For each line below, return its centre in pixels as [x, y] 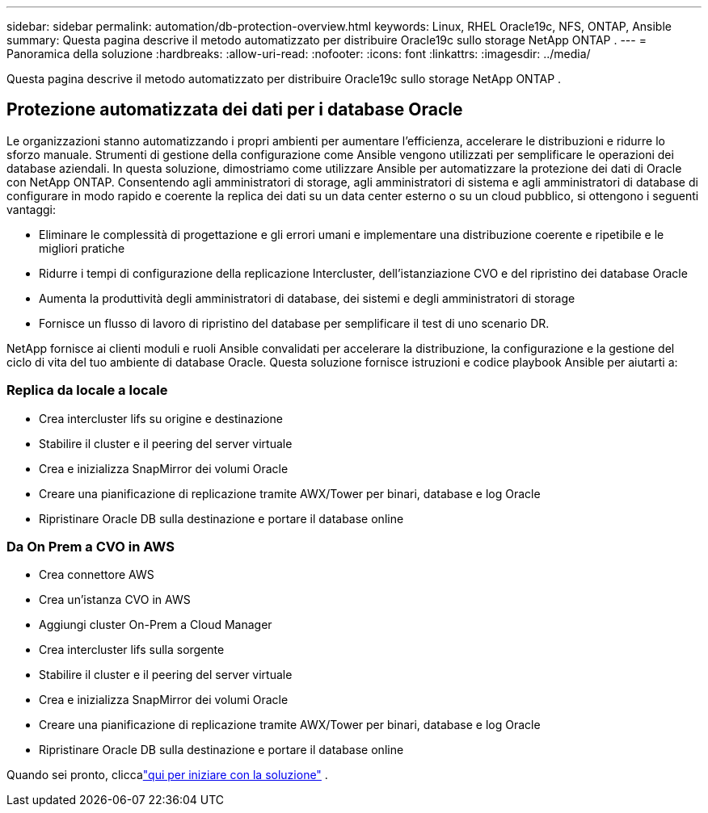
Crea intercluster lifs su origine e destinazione [161, 418]
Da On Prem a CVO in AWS [91, 546]
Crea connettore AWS [97, 575]
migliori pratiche [82, 248]
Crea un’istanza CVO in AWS [115, 600]
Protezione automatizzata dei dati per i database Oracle [235, 110]
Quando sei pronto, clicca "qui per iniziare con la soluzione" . [167, 775]
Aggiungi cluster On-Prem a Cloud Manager [156, 625]
